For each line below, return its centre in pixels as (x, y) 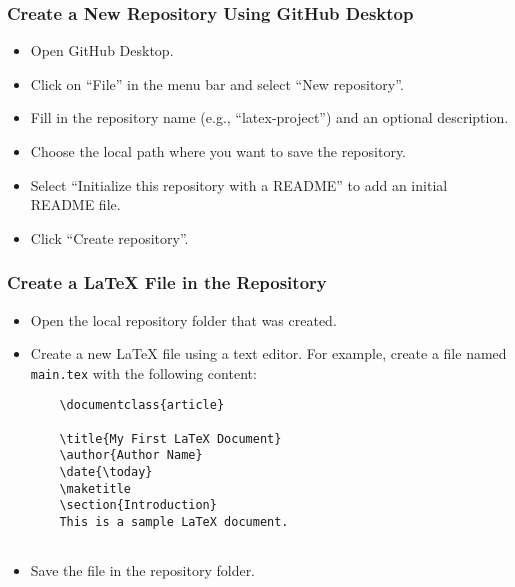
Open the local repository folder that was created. (183, 319)
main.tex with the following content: (143, 372)
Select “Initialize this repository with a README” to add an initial (239, 184)
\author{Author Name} (131, 455)
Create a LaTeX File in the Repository (167, 282)
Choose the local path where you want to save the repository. (218, 151)
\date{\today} (106, 472)
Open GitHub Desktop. (102, 50)
